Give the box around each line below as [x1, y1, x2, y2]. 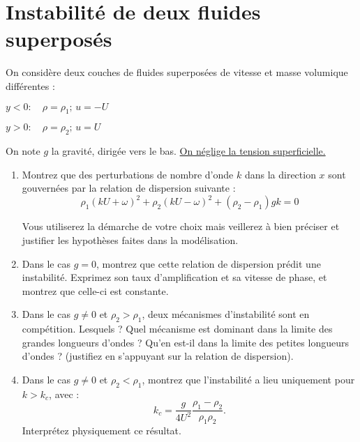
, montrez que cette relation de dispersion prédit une [96, 256, 321, 270]
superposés [6, 24, 112, 53]
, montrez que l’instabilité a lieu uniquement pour [142, 372, 355, 386]
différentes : [6, 78, 55, 93]
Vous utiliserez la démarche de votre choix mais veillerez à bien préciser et [22, 219, 340, 234]
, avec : [49, 386, 80, 401]
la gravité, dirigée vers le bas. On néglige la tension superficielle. [51, 144, 326, 158]
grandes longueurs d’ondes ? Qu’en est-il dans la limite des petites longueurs [22, 335, 349, 349]
